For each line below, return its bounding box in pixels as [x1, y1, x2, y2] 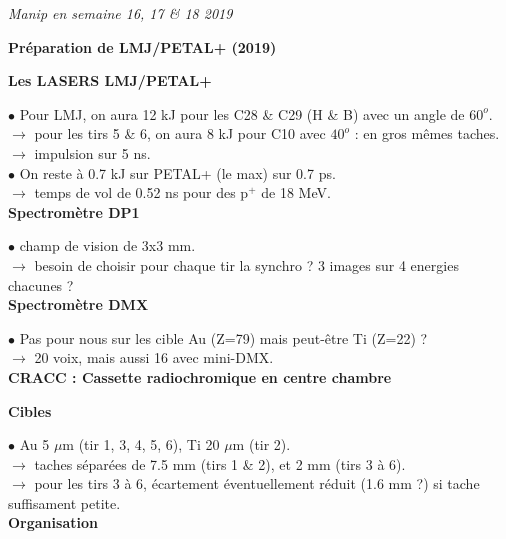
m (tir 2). [232, 434, 291, 455]
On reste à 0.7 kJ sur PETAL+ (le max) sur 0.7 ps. [19, 162, 336, 183]
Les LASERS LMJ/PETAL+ [8, 70, 212, 91]
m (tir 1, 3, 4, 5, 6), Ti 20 [62, 434, 220, 455]
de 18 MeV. [261, 182, 331, 203]
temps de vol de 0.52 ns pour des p [34, 182, 249, 203]
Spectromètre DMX [8, 294, 149, 315]
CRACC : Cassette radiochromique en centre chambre [8, 366, 392, 387]
